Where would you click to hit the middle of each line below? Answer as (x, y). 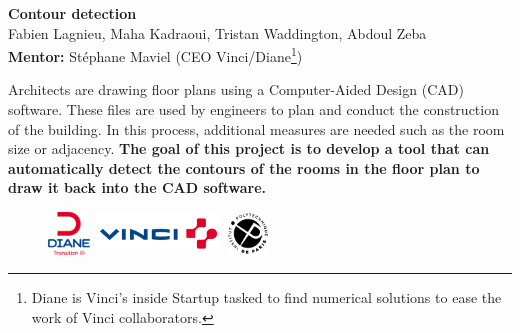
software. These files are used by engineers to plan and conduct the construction (253, 109)
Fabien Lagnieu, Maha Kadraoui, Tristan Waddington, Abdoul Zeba (217, 32)
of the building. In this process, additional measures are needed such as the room (256, 128)
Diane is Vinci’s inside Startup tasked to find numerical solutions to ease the (266, 297)
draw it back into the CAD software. (137, 187)
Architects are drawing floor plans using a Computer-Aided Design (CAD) (236, 89)
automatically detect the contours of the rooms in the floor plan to (244, 167)
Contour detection (72, 13)
